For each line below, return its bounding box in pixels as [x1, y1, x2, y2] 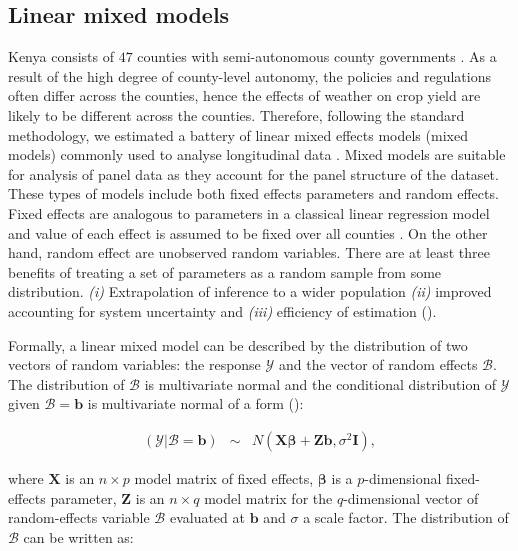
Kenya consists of [8, 46, 114, 67]
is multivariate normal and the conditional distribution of [144, 373, 497, 394]
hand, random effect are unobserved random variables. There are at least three [8, 242, 490, 263]
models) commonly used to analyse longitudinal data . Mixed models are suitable [8, 144, 506, 165]
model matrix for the [204, 487, 333, 508]
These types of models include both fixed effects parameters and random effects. [8, 183, 499, 204]
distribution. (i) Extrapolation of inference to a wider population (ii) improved [8, 281, 492, 302]
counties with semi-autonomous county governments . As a [137, 46, 497, 67]
